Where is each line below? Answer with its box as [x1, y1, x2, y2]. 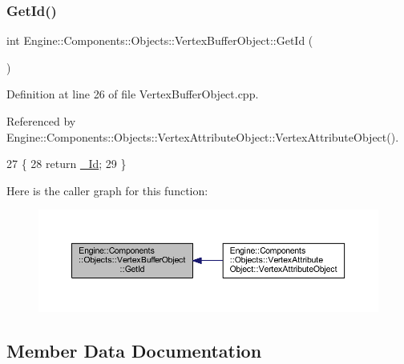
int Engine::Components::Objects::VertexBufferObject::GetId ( [6, 32, 313, 49]
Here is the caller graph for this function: [6, 182, 208, 198]
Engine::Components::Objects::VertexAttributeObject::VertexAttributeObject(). [6, 128, 399, 145]
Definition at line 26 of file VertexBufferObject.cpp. [6, 86, 259, 102]
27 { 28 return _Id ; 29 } [6, 155, 127, 172]
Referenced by [6, 113, 76, 129]
